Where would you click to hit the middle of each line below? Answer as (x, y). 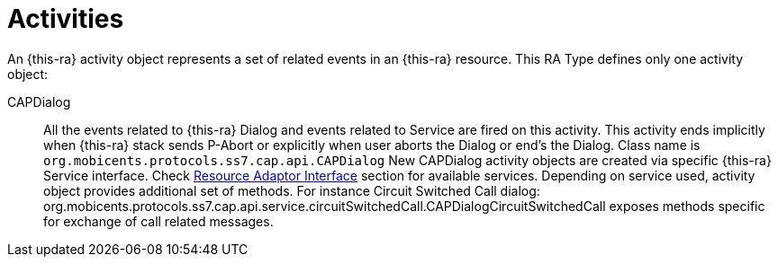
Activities (66, 19)
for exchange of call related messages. (158, 221)
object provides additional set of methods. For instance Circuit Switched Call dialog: (292, 190)
